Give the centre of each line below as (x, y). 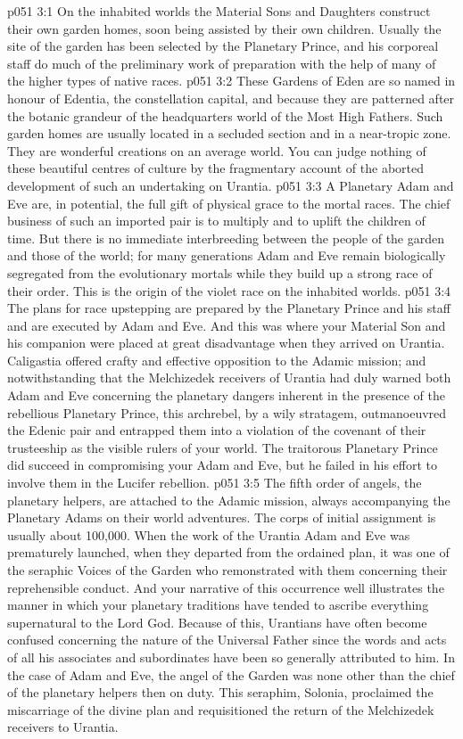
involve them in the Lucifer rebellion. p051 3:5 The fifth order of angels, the (215, 483)
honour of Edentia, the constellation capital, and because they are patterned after (231, 98)
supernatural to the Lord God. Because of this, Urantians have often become (217, 622)
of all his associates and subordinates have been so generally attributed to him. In (231, 657)
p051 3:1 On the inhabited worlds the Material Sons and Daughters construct (219, 11)
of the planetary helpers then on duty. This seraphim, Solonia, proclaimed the (220, 692)
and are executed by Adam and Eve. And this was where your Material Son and (227, 325)
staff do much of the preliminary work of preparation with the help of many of (222, 63)
